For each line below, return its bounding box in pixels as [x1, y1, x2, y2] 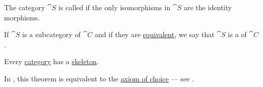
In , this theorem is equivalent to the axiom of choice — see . [4, 73, 194, 83]
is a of [227, 29, 247, 40]
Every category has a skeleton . [4, 56, 99, 67]
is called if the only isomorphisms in [58, 2, 171, 12]
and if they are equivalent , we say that [94, 29, 215, 40]
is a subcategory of [22, 29, 81, 40]
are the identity [183, 2, 232, 12]
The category [4, 2, 45, 12]
